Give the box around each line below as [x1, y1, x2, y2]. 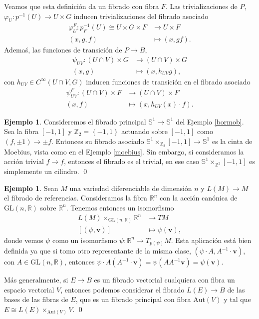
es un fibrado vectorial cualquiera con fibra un [94, 274, 235, 285]
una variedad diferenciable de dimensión [69, 182, 192, 193]
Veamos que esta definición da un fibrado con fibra [4, 1, 159, 11]
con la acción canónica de [159, 192, 238, 203]
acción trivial [4, 156, 44, 166]
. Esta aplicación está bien [171, 234, 252, 245]
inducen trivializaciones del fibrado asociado [73, 10, 209, 21]
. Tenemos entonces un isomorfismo [66, 202, 174, 212]
